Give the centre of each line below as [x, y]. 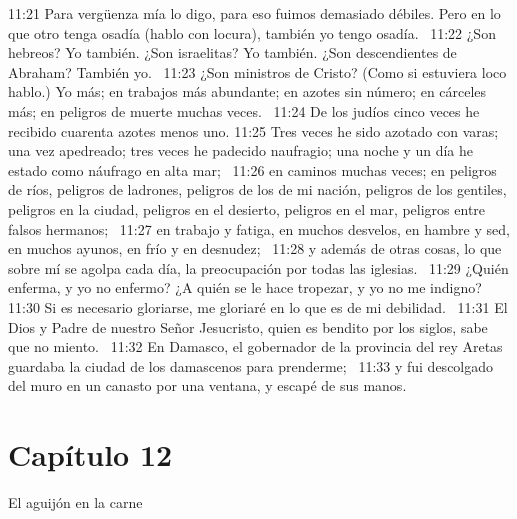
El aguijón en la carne [75, 502]
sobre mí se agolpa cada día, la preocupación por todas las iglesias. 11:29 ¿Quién [258, 267]
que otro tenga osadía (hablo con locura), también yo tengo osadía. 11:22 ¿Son [252, 32]
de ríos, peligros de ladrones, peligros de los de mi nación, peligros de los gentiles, [257, 189]
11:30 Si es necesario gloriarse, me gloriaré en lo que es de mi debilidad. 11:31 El [258, 306]
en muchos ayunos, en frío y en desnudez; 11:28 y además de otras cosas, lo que [255, 248]
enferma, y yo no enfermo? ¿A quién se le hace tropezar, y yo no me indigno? [245, 287]
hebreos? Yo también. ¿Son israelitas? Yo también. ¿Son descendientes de [232, 52]
